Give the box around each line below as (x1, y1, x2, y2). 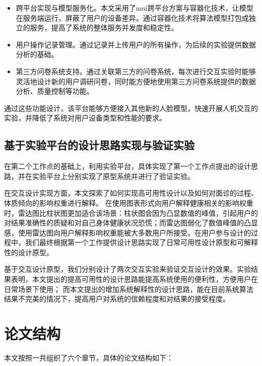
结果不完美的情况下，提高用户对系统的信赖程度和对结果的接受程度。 (4, 293, 230, 304)
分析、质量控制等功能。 (16, 86, 94, 96)
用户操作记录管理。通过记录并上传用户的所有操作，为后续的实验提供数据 (16, 39, 256, 49)
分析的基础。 (16, 49, 58, 59)
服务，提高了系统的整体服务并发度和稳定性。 (30, 22, 178, 33)
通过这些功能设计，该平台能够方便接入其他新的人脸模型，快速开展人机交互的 (4, 102, 258, 113)
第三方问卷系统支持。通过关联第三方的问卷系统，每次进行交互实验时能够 (16, 66, 256, 76)
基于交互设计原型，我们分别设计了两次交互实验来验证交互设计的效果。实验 (4, 264, 251, 274)
